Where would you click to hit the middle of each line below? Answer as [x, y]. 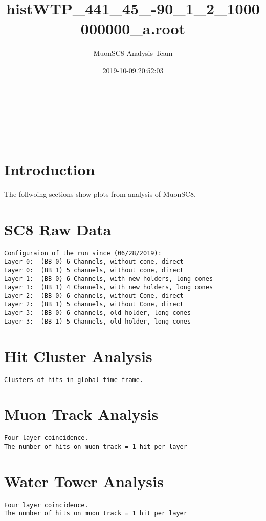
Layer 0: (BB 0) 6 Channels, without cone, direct [94, 262]
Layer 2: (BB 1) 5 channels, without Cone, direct [94, 304]
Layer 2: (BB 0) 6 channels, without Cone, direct [94, 296]
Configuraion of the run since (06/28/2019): [83, 253]
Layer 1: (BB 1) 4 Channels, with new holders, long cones [109, 287]
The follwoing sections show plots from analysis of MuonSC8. [100, 194]
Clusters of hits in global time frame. [74, 380]
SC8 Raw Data [58, 229]
